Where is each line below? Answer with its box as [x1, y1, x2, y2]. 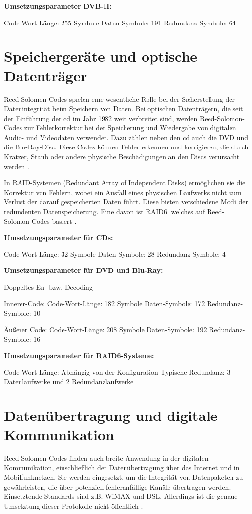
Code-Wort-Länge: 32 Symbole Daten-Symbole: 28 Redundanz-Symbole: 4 [4, 248, 226, 259]
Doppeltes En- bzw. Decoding [4, 282, 93, 292]
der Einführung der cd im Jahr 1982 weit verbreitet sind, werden [4, 113, 198, 123]
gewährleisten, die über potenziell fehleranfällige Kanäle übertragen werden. [4, 481, 231, 491]
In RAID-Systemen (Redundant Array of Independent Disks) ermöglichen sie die [4, 177, 246, 188]
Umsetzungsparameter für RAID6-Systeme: [4, 350, 154, 360]
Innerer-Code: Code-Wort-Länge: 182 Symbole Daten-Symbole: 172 [4, 298, 205, 308]
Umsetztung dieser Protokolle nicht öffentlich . [4, 501, 143, 511]
